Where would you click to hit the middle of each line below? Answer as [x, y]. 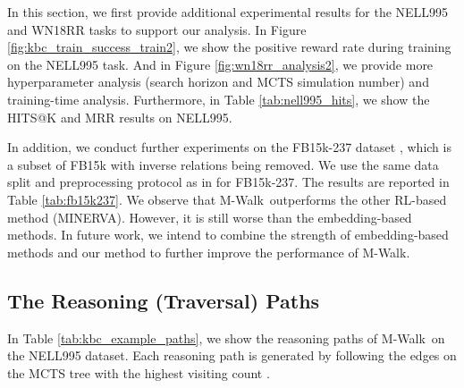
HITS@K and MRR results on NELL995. [120, 117]
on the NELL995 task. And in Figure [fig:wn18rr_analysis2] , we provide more [220, 64]
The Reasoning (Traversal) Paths [164, 300]
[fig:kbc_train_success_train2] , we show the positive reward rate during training [229, 47]
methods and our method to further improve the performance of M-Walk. [209, 252]
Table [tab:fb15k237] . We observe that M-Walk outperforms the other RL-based [227, 199]
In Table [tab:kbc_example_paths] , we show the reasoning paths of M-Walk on [226, 337]
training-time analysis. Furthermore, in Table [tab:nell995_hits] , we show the [219, 99]
